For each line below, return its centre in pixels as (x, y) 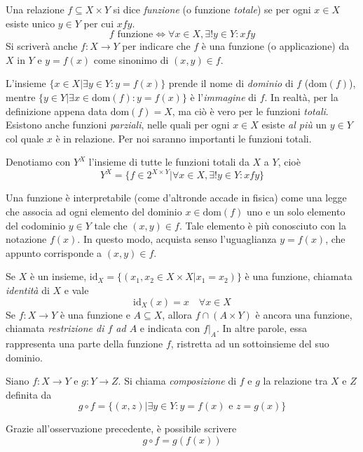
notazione (26, 239)
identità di (28, 290)
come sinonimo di (131, 59)
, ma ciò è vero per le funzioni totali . (250, 111)
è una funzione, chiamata (299, 276)
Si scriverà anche (42, 46)
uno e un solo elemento (296, 212)
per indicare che (156, 46)
